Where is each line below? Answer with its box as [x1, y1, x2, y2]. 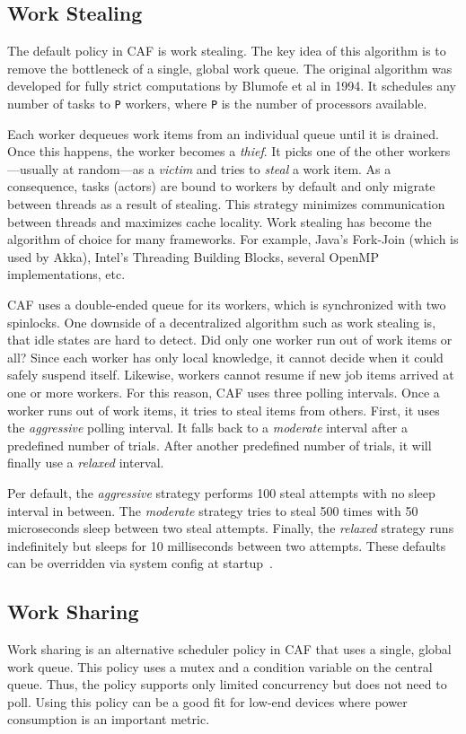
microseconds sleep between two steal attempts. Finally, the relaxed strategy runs [7, 519, 454, 537]
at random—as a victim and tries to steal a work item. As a [62, 159, 391, 178]
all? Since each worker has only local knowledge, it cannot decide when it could [7, 347, 444, 366]
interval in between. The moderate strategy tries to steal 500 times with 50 [7, 501, 418, 520]
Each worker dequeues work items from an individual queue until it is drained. [7, 124, 439, 143]
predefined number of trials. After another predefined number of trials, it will [7, 435, 432, 454]
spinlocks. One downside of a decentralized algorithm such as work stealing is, [7, 312, 436, 331]
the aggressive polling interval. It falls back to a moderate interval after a [7, 418, 408, 437]
